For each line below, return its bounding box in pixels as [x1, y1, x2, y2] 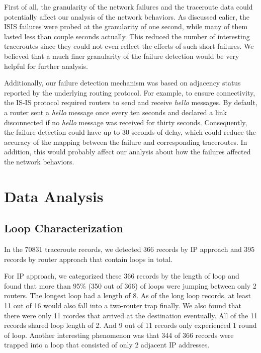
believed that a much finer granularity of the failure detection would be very [4, 50, 239, 61]
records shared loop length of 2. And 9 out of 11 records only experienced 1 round [4, 320, 257, 330]
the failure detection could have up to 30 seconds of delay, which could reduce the [4, 127, 256, 137]
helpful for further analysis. [4, 60, 88, 71]
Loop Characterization [4, 220, 124, 236]
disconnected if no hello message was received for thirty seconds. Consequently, [4, 117, 247, 127]
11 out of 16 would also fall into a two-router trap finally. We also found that [4, 300, 242, 311]
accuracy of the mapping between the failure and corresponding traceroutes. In [4, 136, 247, 147]
